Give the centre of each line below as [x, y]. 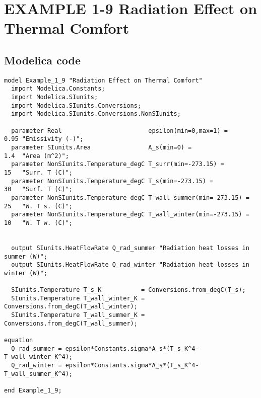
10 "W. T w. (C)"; [39, 223]
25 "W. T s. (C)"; [39, 206]
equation [19, 340]
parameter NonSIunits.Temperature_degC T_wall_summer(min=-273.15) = [130, 197]
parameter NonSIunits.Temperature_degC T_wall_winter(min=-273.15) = [130, 215]
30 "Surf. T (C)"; [39, 189]
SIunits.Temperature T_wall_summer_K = [78, 315]
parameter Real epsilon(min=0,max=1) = [119, 131]
